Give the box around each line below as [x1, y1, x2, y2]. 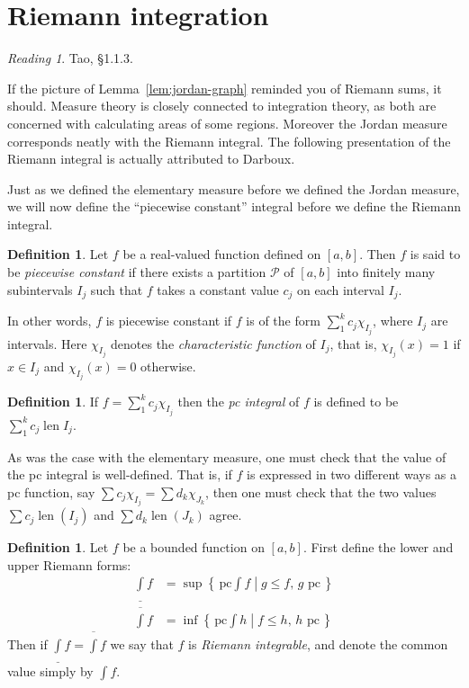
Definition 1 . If [7, 392, 99, 411]
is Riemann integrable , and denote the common [188, 635, 448, 654]
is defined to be [313, 392, 399, 411]
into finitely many [337, 263, 436, 281]
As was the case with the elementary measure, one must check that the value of [7, 447, 446, 466]
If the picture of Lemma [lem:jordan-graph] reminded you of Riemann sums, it [7, 78, 442, 97]
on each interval [297, 280, 384, 299]
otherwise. [140, 356, 196, 375]
